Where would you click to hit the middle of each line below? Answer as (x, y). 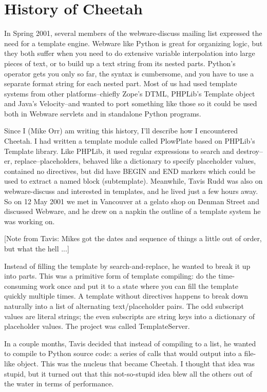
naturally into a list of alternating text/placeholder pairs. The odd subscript (124, 306)
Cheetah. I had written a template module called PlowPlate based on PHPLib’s (130, 141)
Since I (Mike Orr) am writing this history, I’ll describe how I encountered (121, 131)
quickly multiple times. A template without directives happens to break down (126, 296)
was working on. (30, 221)
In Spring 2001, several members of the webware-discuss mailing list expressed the (133, 33)
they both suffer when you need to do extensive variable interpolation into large (130, 53)
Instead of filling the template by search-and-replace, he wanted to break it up (127, 266)
